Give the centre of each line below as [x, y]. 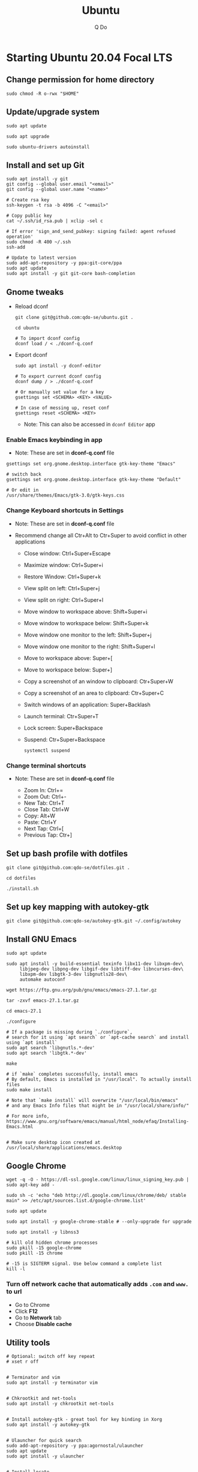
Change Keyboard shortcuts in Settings [65, 510]
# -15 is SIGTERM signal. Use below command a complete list [84, 1264]
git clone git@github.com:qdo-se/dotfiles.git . [68, 868]
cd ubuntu [27, 328]
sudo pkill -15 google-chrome [44, 1248]
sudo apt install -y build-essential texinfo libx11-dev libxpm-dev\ [95, 964]
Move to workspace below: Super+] [68, 670]
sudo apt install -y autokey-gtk [48, 1425]
